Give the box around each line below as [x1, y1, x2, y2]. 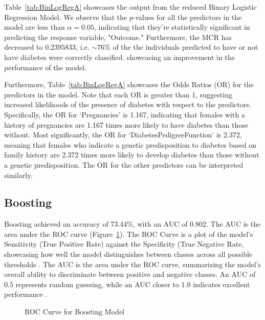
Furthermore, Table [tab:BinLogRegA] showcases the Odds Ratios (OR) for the [4, 79, 254, 90]
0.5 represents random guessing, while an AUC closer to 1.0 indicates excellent [4, 278, 250, 289]
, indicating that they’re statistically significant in [94, 22, 250, 32]
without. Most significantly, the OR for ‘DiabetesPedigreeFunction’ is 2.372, [4, 129, 242, 140]
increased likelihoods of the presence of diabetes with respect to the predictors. [4, 99, 251, 110]
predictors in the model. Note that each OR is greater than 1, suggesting [4, 89, 232, 99]
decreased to [4, 42, 43, 52]
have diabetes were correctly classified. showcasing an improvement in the [4, 51, 235, 62]
